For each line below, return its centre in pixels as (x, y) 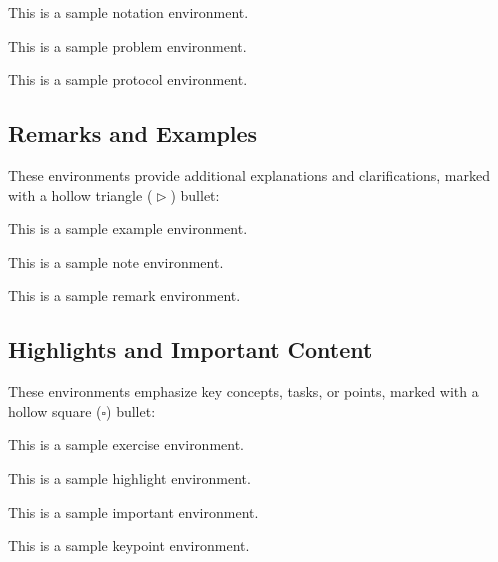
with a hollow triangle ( (80, 194)
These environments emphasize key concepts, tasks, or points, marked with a (243, 391)
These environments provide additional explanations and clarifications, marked (249, 174)
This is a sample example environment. (128, 228)
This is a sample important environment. (133, 511)
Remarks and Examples (133, 133)
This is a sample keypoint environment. (129, 545)
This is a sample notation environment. (128, 12)
